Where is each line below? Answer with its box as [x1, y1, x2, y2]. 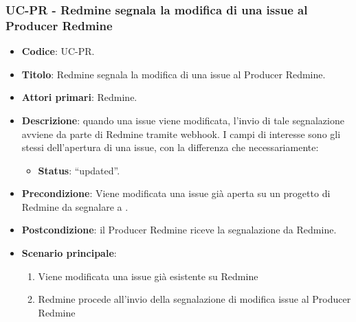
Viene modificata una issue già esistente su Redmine [38, 268, 258, 283]
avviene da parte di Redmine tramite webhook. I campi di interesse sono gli [21, 126, 341, 141]
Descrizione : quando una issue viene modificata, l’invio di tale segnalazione [21, 113, 344, 127]
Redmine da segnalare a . [21, 199, 129, 214]
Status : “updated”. [38, 163, 120, 177]
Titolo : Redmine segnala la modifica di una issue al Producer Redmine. [21, 67, 326, 81]
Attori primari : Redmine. [21, 90, 137, 104]
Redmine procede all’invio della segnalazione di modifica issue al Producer [38, 292, 351, 306]
